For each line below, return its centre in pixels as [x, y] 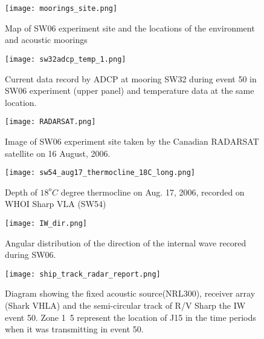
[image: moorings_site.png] [61, 8]
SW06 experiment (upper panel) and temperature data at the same [130, 91]
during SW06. [31, 255]
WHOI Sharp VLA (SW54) [56, 204]
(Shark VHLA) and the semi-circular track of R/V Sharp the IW [125, 305]
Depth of [21, 192]
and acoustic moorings [46, 40]
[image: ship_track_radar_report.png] [83, 274]
